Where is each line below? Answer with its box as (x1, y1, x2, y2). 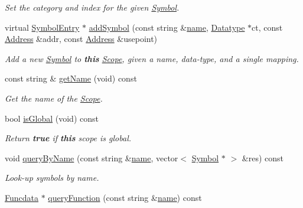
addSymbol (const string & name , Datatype (89, 21, 245, 33)
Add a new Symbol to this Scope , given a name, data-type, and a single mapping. (5, 52, 299, 64)
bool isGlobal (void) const (5, 112, 99, 124)
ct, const (252, 21, 283, 33)
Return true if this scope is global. (5, 132, 132, 144)
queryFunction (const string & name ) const (48, 191, 202, 203)
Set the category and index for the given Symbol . (5, 1, 180, 13)
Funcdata (5, 191, 38, 203)
